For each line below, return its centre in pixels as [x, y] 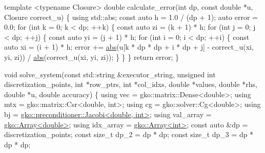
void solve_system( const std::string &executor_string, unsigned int [110, 74]
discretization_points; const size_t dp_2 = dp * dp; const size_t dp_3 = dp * [129, 134]
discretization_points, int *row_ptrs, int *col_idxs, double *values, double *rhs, [131, 84]
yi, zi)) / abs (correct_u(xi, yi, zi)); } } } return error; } [92, 57]
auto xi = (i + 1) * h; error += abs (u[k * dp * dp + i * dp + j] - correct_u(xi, [129, 47]
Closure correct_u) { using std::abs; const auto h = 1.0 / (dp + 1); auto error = [131, 17]
